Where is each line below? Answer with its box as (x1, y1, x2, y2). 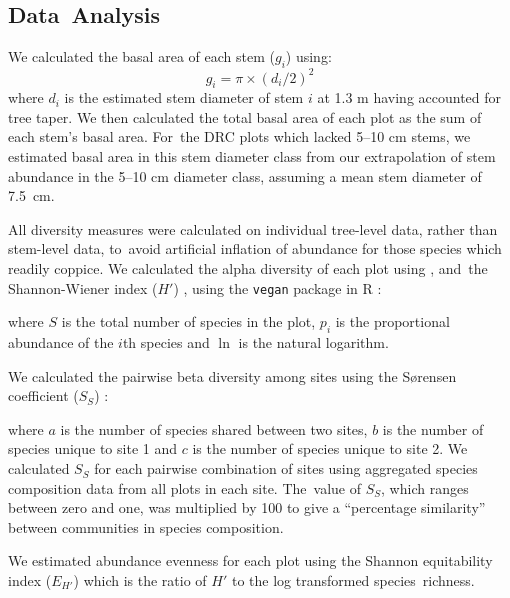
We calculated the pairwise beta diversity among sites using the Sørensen (8, 365, 457, 386)
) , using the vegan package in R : (173, 277, 382, 298)
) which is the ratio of (73, 570, 207, 591)
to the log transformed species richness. (231, 570, 475, 591)
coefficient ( (8, 385, 79, 406)
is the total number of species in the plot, (61, 311, 316, 332)
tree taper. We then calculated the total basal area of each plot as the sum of (8, 106, 482, 127)
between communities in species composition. (8, 516, 284, 537)
